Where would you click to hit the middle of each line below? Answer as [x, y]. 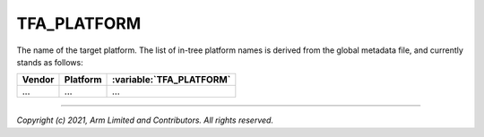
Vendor [38, 80]
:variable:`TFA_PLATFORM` [171, 80]
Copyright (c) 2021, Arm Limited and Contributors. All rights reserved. [145, 120]
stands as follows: [50, 62]
